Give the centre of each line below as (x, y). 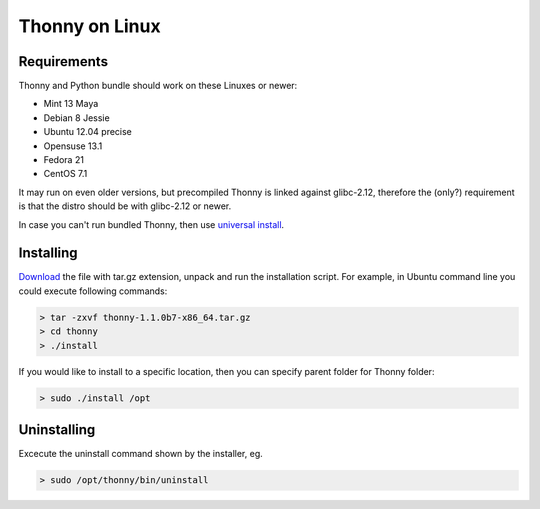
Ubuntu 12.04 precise (87, 132)
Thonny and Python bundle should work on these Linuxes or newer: (158, 86)
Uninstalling (57, 430)
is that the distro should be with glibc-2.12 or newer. (125, 206)
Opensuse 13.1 (73, 146)
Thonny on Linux (89, 26)
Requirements (63, 61)
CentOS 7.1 (65, 174)
